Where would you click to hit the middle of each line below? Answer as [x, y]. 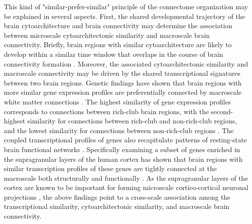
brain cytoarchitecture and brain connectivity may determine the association [118, 26]
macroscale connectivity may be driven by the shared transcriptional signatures [122, 73]
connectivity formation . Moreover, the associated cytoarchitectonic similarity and [126, 63]
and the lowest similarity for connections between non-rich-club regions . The [119, 130]
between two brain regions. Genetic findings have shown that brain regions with [123, 82]
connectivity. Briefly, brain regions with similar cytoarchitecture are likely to [118, 44]
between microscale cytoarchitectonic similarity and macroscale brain [107, 35]
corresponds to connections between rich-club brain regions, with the [106, 111]
